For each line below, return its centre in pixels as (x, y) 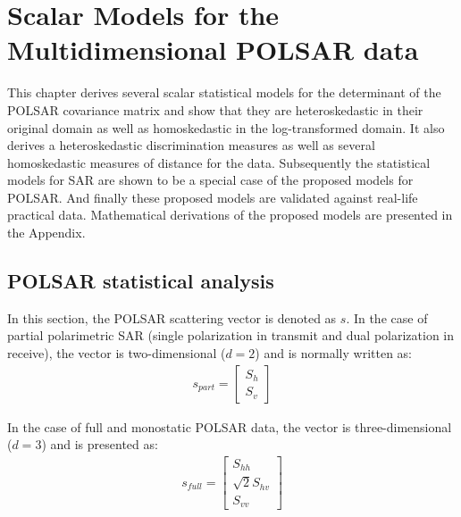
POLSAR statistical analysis (141, 281)
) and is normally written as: (333, 353)
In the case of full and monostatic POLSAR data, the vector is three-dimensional (230, 426)
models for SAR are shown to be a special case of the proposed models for (210, 180)
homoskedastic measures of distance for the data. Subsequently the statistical (219, 162)
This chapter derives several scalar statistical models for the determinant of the (224, 92)
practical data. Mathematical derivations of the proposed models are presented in (230, 215)
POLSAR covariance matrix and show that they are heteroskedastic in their (215, 109)
